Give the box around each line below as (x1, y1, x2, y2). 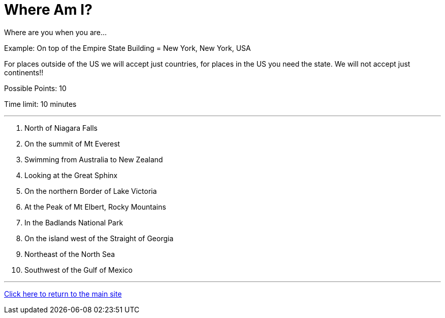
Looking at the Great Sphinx (24, 170, 118, 180)
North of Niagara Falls (24, 123, 98, 132)
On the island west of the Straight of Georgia (24, 234, 174, 243)
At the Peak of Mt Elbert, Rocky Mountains (24, 202, 166, 211)
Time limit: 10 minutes (4, 99, 77, 108)
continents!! (4, 68, 44, 77)
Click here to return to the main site (4, 289, 122, 298)
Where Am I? (4, 1, 92, 18)
